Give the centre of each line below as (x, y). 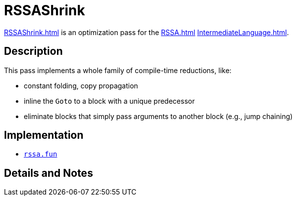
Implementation (44, 135)
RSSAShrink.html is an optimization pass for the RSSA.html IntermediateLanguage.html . (147, 32)
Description (33, 51)
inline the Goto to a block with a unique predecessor (109, 101)
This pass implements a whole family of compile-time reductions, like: (118, 70)
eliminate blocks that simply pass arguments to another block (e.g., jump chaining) (158, 116)
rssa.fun (41, 154)
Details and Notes (49, 173)
